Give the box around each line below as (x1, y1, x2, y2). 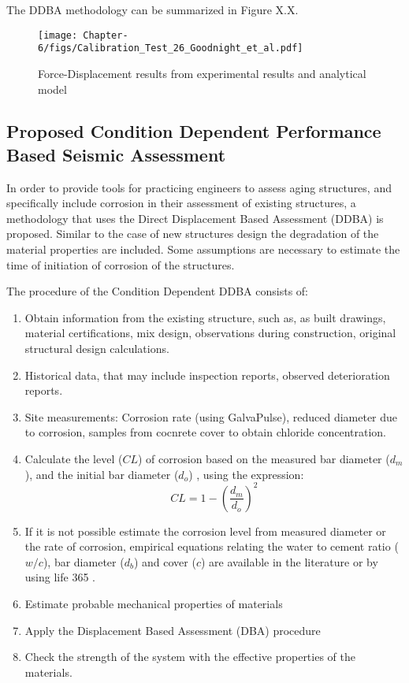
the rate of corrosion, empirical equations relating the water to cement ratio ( (24, 538, 399, 555)
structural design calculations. (24, 340, 169, 357)
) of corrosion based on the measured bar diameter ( (138, 451, 390, 466)
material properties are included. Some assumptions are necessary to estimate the (6, 241, 400, 258)
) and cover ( (133, 553, 196, 570)
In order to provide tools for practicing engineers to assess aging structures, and (6, 179, 392, 195)
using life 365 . (24, 569, 95, 585)
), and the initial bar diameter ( (24, 466, 179, 482)
